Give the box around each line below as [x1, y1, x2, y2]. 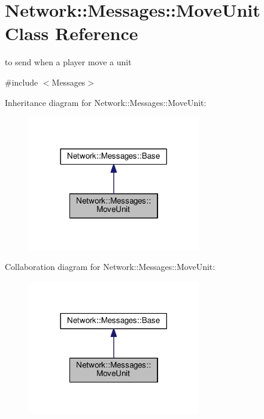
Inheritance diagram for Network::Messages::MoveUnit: [5, 96, 207, 108]
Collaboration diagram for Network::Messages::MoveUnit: [5, 260, 216, 273]
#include [5, 75, 38, 88]
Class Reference [5, 21, 138, 45]
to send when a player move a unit [5, 56, 132, 68]
